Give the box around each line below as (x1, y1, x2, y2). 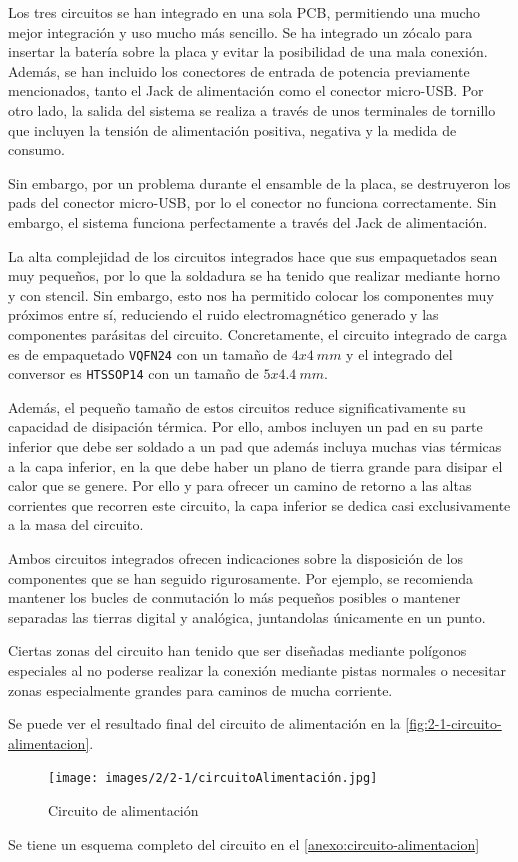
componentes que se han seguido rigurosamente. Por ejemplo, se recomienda (8, 567, 474, 588)
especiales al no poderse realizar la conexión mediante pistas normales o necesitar (8, 659, 507, 680)
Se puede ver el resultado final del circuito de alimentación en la (8, 713, 401, 734)
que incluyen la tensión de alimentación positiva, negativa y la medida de (8, 119, 457, 140)
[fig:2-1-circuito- (405, 713, 502, 734)
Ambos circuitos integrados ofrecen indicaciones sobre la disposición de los (8, 547, 463, 568)
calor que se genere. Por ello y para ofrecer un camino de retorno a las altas (8, 475, 472, 496)
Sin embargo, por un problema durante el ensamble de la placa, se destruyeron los (8, 172, 511, 193)
